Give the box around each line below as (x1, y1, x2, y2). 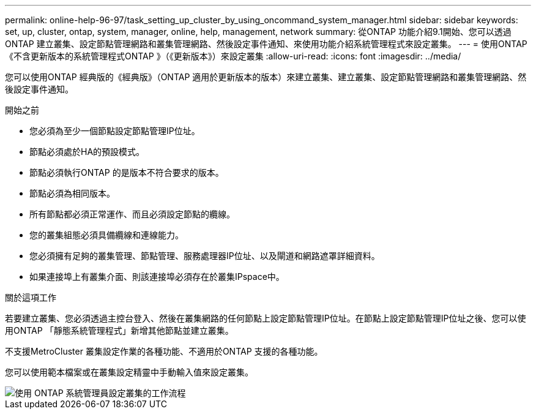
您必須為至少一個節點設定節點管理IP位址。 (29, 126, 200, 136)
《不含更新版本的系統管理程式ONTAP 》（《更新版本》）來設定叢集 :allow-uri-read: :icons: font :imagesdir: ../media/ (5, 51, 461, 61)
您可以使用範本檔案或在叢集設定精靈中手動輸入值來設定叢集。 (5, 367, 253, 377)
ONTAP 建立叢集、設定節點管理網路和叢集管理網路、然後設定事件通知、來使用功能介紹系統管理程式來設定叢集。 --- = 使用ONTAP (5, 39, 527, 49)
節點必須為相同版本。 (29, 188, 115, 198)
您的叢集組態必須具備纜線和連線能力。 (29, 230, 184, 240)
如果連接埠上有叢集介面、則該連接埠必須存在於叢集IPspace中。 (29, 271, 285, 282)
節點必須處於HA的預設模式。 (29, 146, 145, 157)
